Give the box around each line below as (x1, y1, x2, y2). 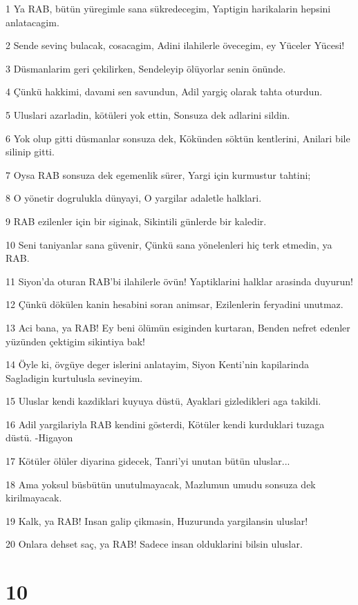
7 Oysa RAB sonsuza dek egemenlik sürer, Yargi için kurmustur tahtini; (6, 167, 311, 182)
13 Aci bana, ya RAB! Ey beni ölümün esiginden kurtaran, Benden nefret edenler (6, 320, 350, 334)
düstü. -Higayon (6, 430, 73, 445)
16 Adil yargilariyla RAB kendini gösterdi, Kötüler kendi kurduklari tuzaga (6, 416, 325, 431)
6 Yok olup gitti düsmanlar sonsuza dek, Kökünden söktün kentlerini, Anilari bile (6, 131, 350, 145)
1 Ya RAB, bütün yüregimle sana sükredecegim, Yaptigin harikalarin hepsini (6, 1, 331, 15)
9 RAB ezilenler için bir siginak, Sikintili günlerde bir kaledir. (6, 213, 267, 228)
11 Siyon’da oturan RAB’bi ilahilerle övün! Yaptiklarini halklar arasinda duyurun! (6, 273, 353, 288)
